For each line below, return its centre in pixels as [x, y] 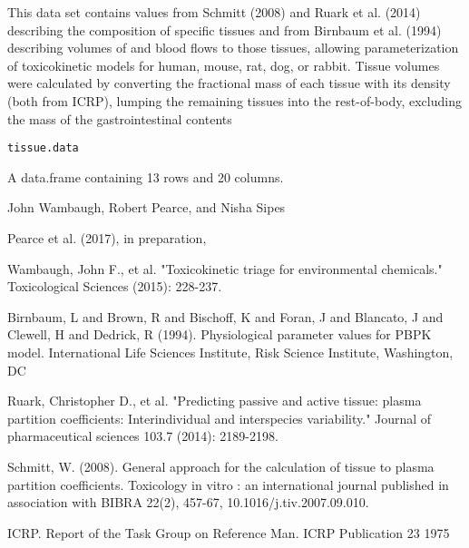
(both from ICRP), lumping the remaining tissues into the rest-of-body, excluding [234, 100]
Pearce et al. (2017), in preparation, [107, 238]
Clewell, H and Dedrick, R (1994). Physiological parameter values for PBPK [220, 334]
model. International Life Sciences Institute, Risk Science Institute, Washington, [230, 352]
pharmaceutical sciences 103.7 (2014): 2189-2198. [143, 436]
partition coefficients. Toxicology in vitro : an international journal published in [228, 484]
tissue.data [43, 148]
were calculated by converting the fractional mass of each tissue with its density [229, 83]
